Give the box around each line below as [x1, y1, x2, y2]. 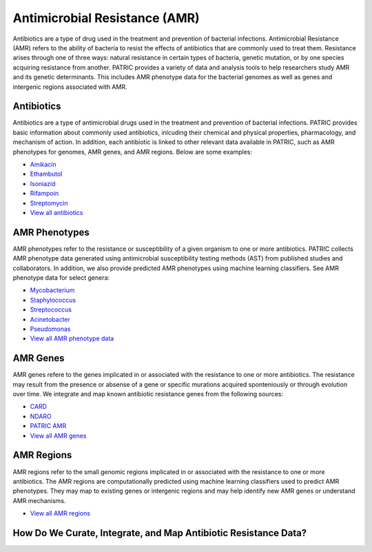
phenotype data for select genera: [12, 274, 110, 282]
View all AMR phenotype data [30, 334, 114, 343]
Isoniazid [30, 179, 56, 187]
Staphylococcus [30, 296, 76, 304]
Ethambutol [30, 170, 63, 178]
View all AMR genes [30, 431, 87, 440]
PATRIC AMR [30, 422, 67, 430]
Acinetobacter [30, 315, 70, 323]
